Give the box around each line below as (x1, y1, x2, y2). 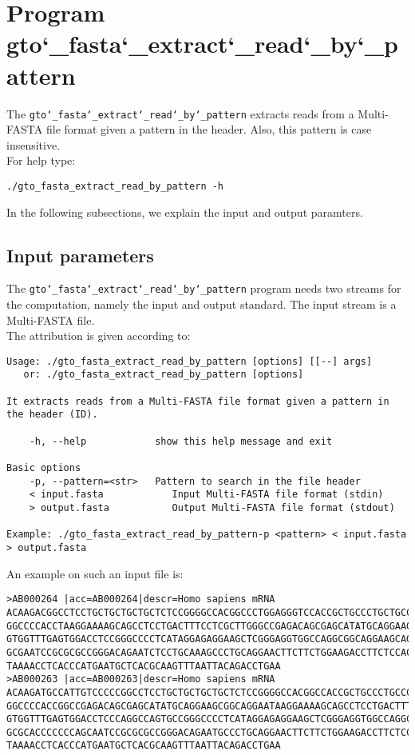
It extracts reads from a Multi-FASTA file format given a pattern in (6, 395, 389, 407)
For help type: (6, 152, 76, 169)
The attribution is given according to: (6, 327, 191, 344)
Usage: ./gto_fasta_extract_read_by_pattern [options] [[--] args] (6, 355, 373, 367)
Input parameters (6, 242, 154, 267)
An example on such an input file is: (6, 565, 184, 581)
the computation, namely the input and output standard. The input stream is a (6, 296, 397, 313)
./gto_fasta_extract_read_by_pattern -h (6, 180, 224, 192)
